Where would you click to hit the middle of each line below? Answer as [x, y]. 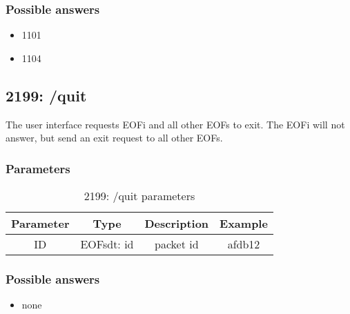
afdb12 [244, 244]
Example [244, 224]
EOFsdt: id [107, 244]
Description [177, 224]
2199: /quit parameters [139, 196]
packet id [176, 244]
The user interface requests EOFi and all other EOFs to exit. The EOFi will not [175, 124]
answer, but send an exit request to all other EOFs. [114, 138]
